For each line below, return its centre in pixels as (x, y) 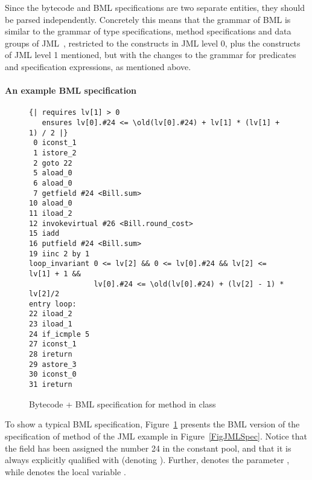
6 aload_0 (53, 183)
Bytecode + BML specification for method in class (123, 404)
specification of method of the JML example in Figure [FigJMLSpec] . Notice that (156, 436)
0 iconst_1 (55, 143)
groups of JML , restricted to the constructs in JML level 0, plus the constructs (153, 43)
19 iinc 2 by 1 (59, 254)
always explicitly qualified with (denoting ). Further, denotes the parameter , (147, 460)
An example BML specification (71, 90)
